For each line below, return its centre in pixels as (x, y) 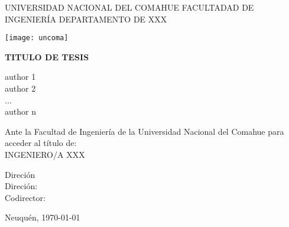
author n (20, 111)
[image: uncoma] (37, 38)
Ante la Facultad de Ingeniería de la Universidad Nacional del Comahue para (144, 131)
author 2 (20, 88)
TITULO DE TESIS (47, 56)
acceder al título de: (41, 143)
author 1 (20, 77)
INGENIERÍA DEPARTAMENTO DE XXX (86, 19)
